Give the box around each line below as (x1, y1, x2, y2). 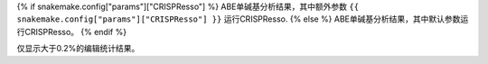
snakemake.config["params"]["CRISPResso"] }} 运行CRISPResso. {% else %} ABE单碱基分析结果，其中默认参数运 (16, 14, 469, 24)
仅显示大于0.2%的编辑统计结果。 (16, 43, 140, 54)
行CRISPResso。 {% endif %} (16, 26, 127, 37)
